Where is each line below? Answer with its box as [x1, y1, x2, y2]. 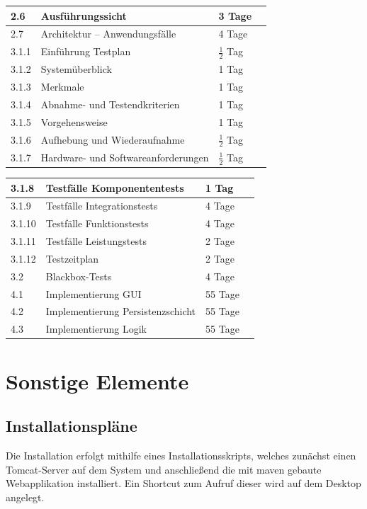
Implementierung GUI [45, 286, 142, 301]
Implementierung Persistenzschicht [45, 304, 196, 319]
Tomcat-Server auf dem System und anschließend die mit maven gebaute [6, 462, 322, 476]
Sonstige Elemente [6, 366, 189, 395]
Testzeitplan [45, 251, 99, 265]
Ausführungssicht [40, 8, 127, 23]
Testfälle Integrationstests [45, 198, 158, 213]
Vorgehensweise [40, 114, 108, 129]
